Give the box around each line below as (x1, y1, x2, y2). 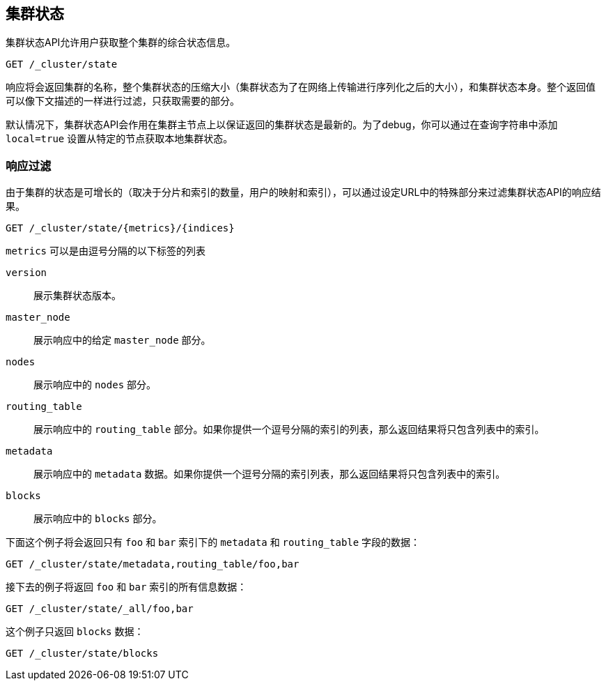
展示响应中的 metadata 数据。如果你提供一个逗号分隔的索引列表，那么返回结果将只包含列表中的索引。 (33, 468, 506, 480)
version (6, 267, 47, 279)
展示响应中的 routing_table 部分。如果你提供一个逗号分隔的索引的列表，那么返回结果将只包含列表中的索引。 (33, 423, 545, 436)
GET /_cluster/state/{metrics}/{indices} (6, 222, 235, 234)
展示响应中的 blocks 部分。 (33, 512, 162, 525)
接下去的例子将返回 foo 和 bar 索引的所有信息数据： (6, 581, 247, 593)
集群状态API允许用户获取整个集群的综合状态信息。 (6, 36, 236, 49)
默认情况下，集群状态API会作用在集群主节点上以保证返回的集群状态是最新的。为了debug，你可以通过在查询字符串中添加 (6, 119, 558, 131)
